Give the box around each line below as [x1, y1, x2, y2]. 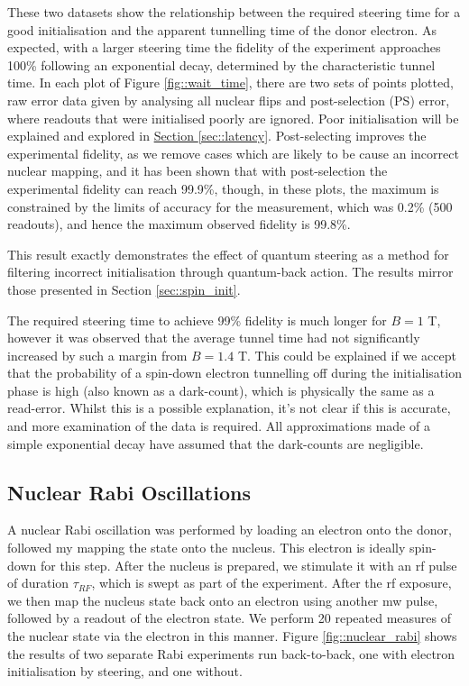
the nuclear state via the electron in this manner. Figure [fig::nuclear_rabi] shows [7, 627, 457, 645]
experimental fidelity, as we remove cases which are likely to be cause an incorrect [7, 143, 459, 162]
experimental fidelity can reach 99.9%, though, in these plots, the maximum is [7, 178, 439, 197]
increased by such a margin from [7, 345, 188, 364]
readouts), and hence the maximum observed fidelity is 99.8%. [7, 215, 351, 233]
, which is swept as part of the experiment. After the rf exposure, [91, 573, 452, 592]
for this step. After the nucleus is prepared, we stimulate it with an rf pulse [40, 555, 457, 574]
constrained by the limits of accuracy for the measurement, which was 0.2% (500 [7, 197, 453, 215]
